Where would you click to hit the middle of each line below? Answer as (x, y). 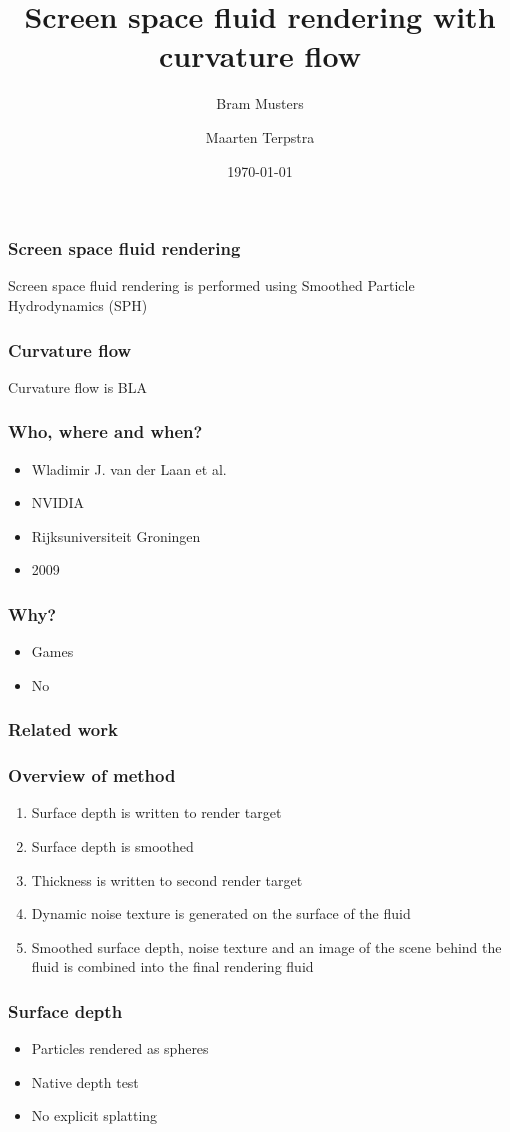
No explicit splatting (94, 1115)
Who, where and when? (105, 431)
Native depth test (85, 1081)
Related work (63, 729)
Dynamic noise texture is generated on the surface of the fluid (221, 913)
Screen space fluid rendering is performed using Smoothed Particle (211, 285)
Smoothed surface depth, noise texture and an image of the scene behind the (266, 946)
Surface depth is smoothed (112, 846)
